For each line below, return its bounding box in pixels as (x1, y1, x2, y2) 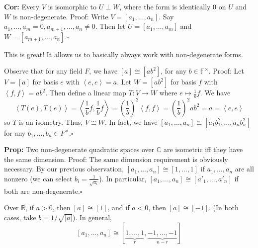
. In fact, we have (104, 116, 158, 127)
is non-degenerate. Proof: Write (12, 11, 108, 21)
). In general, (72, 212, 112, 223)
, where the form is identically (119, 1, 211, 11)
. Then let (95, 21, 126, 31)
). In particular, (99, 173, 147, 183)
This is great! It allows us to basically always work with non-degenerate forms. (4, 49, 243, 59)
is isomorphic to (48, 1, 97, 11)
